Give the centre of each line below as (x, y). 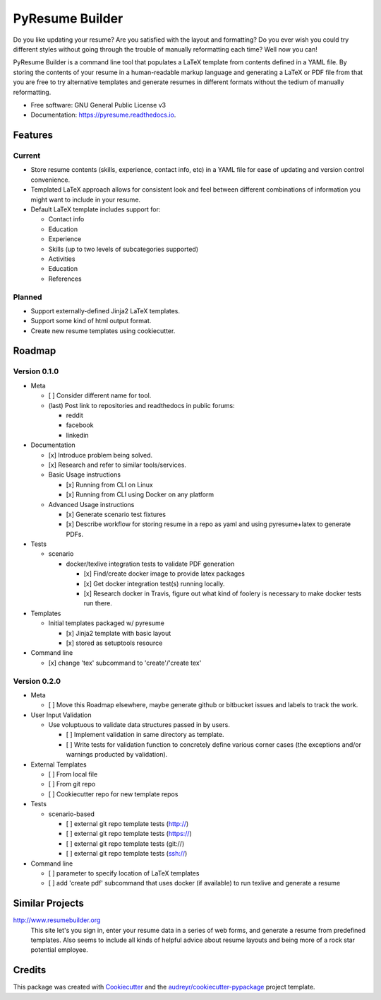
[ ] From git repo (72, 784)
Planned (28, 297)
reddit (75, 415)
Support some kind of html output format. (91, 321)
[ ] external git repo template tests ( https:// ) (129, 834)
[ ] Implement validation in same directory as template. (145, 735)
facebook (80, 425)
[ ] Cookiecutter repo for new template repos (113, 794)
